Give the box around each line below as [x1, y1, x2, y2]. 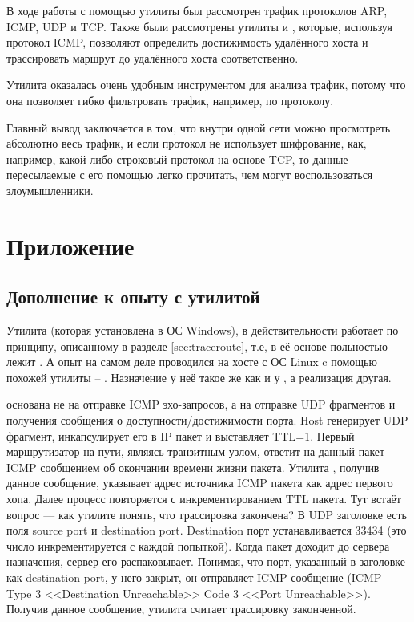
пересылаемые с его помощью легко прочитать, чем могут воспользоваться [6, 166, 373, 183]
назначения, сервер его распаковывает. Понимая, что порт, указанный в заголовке [6, 553, 405, 570]
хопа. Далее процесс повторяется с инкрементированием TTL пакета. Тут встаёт [6, 490, 401, 507]
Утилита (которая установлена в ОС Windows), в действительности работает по [6, 322, 399, 339]
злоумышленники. [6, 181, 94, 198]
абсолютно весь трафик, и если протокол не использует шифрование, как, [6, 135, 367, 152]
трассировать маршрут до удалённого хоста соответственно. [6, 49, 299, 66]
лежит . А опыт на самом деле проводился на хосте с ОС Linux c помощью [6, 353, 377, 370]
